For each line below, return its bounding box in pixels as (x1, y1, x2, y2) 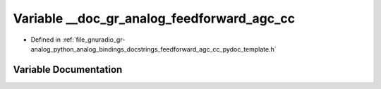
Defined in (30, 35, 61, 44)
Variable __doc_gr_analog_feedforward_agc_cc (13, 11, 296, 26)
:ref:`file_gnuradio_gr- (62, 35, 126, 44)
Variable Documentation (13, 64, 123, 76)
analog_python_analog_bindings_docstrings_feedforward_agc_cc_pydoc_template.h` (30, 44, 277, 53)
